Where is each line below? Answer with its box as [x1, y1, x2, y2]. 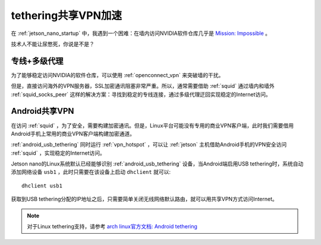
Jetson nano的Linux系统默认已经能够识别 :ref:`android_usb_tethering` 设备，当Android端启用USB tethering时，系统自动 [11, 160, 304, 167]
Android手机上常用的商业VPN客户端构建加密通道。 [11, 130, 136, 137]
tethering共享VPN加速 [11, 9, 122, 22]
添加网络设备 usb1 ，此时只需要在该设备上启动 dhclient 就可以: [11, 168, 171, 176]
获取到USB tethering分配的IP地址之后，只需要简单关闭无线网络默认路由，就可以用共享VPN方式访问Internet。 [11, 196, 278, 203]
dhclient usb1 [21, 182, 62, 189]
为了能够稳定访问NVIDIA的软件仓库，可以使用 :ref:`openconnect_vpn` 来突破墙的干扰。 [11, 71, 224, 78]
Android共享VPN [11, 106, 74, 116]
